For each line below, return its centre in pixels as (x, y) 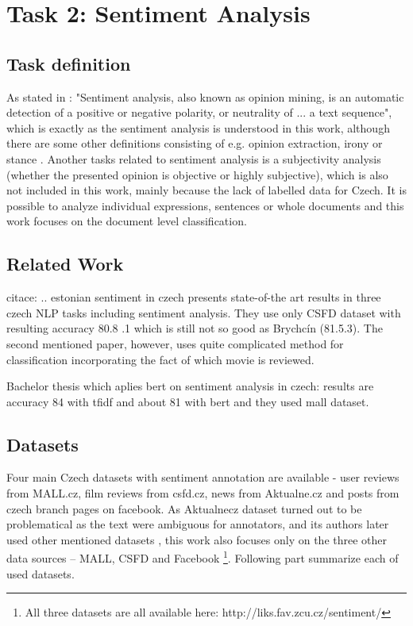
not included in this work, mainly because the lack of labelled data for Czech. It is (206, 190)
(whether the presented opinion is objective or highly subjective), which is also (197, 174)
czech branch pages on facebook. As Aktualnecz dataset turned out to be (184, 508)
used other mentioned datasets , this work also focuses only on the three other (197, 539)
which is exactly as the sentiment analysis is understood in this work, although (198, 127)
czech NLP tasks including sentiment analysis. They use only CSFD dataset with (204, 312)
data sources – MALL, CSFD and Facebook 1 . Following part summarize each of (203, 557)
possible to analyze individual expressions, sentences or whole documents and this (205, 205)
